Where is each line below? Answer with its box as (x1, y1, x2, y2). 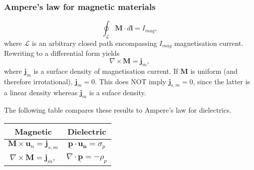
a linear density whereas (4, 87, 78, 98)
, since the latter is (193, 76, 251, 86)
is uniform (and (190, 65, 238, 76)
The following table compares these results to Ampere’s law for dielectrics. (4, 105, 232, 115)
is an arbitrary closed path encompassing (31, 38, 157, 48)
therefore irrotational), (4, 76, 73, 86)
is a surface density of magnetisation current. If (33, 65, 178, 76)
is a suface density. (89, 87, 146, 98)
